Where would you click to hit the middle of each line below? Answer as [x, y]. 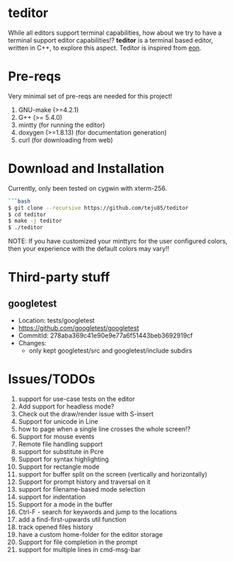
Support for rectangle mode [59, 467]
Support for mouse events [56, 437]
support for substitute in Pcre [61, 452]
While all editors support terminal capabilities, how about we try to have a [115, 33]
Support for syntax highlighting [63, 460]
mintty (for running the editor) [62, 125]
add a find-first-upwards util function [72, 520]
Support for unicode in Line [58, 422]
